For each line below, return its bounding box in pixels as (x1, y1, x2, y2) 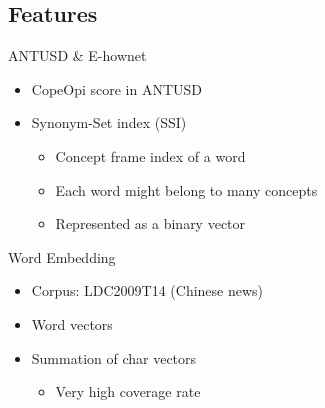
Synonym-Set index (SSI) (31, 112, 187, 133)
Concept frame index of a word (55, 145, 246, 166)
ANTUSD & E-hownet (8, 45, 147, 66)
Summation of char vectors (31, 347, 197, 368)
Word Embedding (8, 246, 116, 267)
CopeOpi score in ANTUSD (31, 78, 203, 99)
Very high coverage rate (55, 381, 201, 402)
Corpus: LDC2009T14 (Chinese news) (31, 280, 264, 301)
